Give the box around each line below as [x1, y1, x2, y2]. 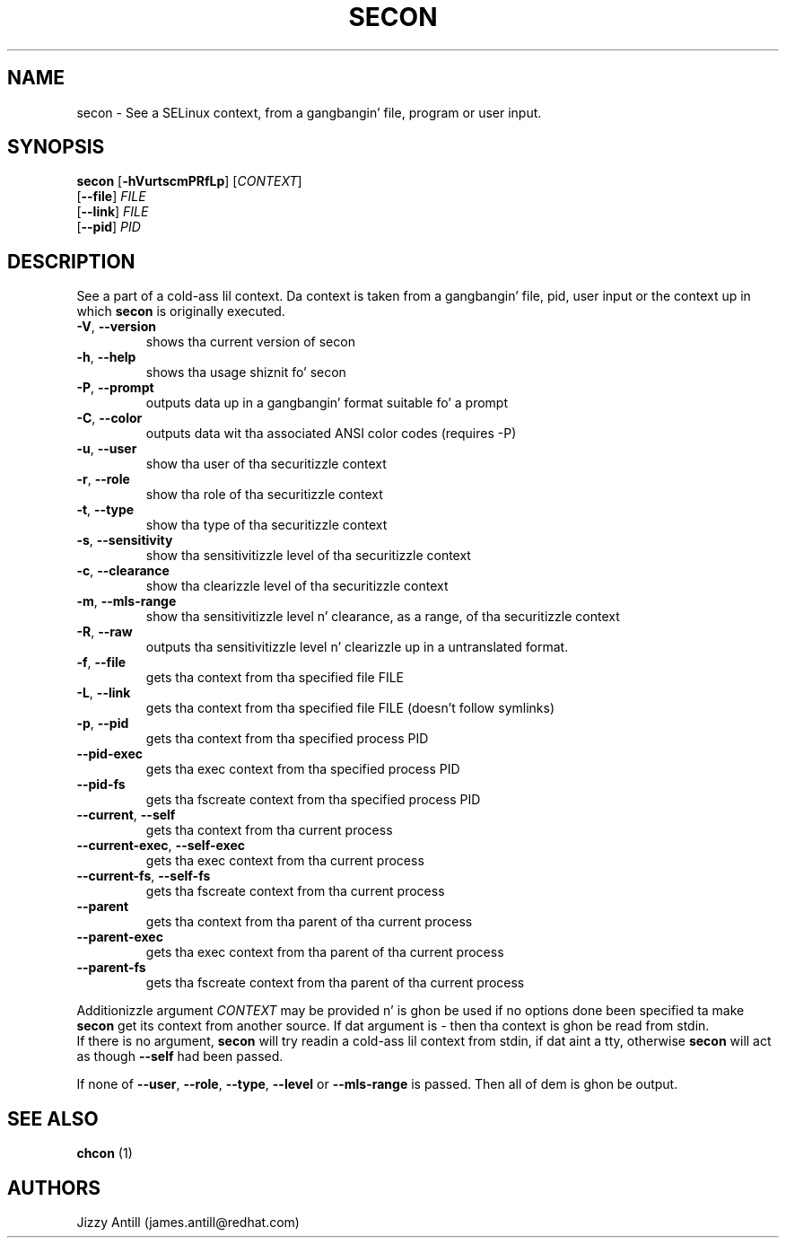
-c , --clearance [76, 563, 170, 579]
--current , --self [76, 807, 176, 823]
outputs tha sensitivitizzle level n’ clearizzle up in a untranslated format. [145, 639, 569, 655]
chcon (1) [76, 1145, 133, 1162]
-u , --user [76, 441, 137, 457]
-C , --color [76, 410, 143, 426]
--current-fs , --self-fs [76, 868, 211, 884]
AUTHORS [7, 1176, 101, 1199]
